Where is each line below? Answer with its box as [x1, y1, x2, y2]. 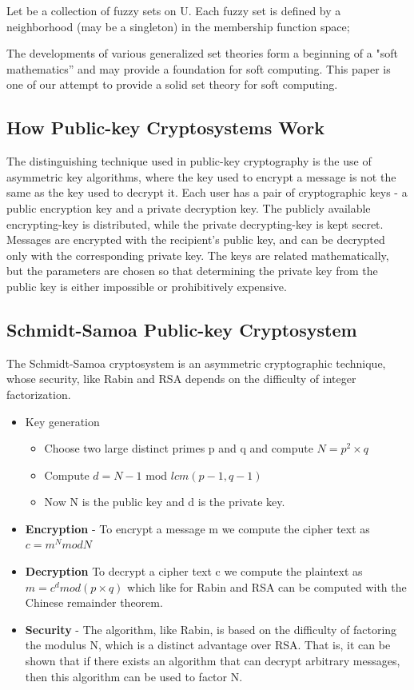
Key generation [25, 413, 100, 429]
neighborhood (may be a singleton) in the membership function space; [6, 18, 350, 34]
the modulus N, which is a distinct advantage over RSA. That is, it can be [25, 636, 391, 653]
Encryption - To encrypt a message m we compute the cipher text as [25, 520, 370, 536]
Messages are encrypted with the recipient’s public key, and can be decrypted [6, 231, 385, 248]
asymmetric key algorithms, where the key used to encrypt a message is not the [6, 168, 396, 185]
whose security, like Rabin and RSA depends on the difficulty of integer [6, 370, 356, 387]
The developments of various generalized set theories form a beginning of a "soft [6, 45, 398, 62]
